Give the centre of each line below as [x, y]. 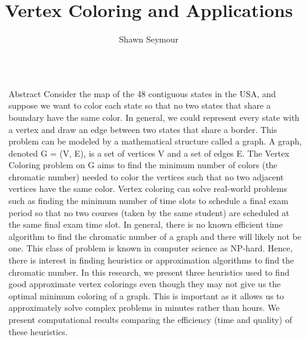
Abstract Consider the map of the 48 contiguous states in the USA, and [142, 93]
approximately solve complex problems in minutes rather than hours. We [144, 308]
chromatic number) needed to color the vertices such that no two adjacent [146, 176]
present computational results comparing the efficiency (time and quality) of [151, 319]
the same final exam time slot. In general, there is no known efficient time [146, 224]
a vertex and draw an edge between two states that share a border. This [143, 129]
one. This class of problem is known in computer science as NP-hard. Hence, [151, 248]
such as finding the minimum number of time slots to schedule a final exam [148, 201]
